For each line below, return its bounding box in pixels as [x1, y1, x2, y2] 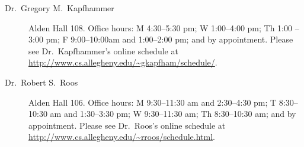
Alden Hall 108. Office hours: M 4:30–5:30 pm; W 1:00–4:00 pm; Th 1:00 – [28, 21, 299, 34]
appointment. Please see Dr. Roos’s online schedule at [28, 119, 226, 131]
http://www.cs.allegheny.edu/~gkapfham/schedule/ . [28, 56, 217, 68]
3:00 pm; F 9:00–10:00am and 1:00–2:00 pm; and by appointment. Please [28, 33, 293, 45]
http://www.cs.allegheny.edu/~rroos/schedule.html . [28, 130, 215, 143]
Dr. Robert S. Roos [5, 76, 78, 88]
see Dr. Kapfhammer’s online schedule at [28, 44, 178, 57]
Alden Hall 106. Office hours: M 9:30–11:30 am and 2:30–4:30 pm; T [28, 96, 277, 108]
